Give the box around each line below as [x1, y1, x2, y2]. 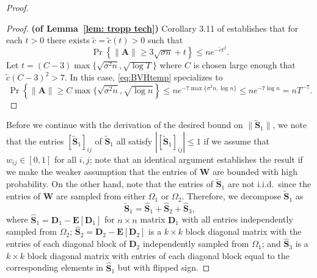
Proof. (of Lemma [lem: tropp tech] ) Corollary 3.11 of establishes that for [6, 21, 299, 34]
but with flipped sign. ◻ [117, 261, 210, 274]
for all [54, 153, 77, 166]
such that [147, 34, 183, 46]
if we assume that [203, 135, 269, 148]
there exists [46, 34, 90, 46]
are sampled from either [56, 190, 146, 202]
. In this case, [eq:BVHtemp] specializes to [65, 71, 223, 84]
